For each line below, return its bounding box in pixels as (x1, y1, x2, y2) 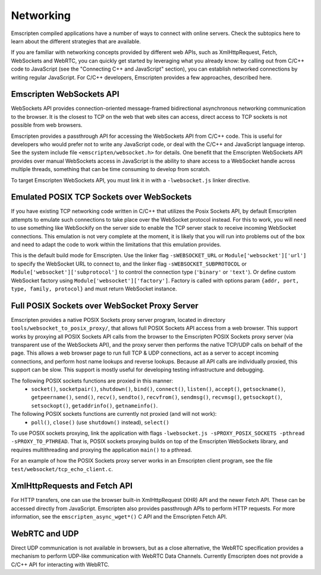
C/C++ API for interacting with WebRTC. (11, 561, 110, 568)
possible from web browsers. (11, 122, 83, 129)
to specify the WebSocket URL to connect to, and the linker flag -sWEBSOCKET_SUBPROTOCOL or (11, 260, 247, 267)
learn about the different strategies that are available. (11, 37, 141, 45)
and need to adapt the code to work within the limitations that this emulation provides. (11, 241, 222, 248)
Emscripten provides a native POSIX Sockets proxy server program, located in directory (11, 316, 226, 323)
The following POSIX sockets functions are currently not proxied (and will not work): (11, 410, 217, 418)
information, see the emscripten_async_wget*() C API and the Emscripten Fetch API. (11, 513, 228, 520)
